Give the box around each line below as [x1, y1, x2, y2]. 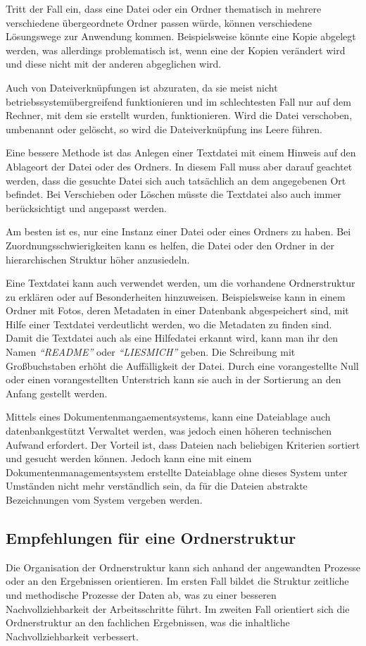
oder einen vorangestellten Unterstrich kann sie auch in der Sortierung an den [6, 372, 341, 387]
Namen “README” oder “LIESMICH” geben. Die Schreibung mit [6, 344, 296, 359]
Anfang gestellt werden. [6, 385, 108, 400]
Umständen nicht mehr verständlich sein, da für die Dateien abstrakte [6, 478, 308, 493]
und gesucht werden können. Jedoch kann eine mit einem [6, 451, 252, 466]
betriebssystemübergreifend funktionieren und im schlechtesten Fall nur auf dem [6, 94, 351, 108]
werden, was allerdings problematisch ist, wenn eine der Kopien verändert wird [6, 42, 346, 57]
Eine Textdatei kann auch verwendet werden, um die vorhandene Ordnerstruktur [6, 275, 355, 290]
